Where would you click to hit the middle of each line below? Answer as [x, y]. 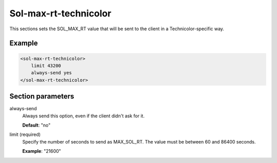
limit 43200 [46, 66]
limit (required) [25, 135]
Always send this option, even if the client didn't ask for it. [83, 116]
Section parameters [42, 97]
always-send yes [51, 73]
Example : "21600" [42, 151]
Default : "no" [36, 125]
